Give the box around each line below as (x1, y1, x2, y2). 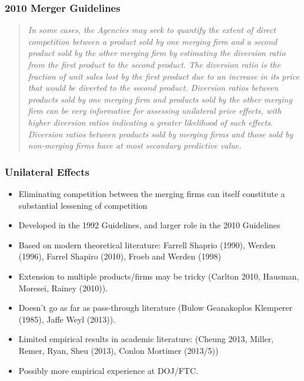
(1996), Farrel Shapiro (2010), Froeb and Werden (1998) (18, 250, 221, 262)
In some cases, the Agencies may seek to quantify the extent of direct (28, 24, 276, 36)
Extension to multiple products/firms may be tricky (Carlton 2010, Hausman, (18, 270, 299, 282)
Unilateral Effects (5, 164, 89, 179)
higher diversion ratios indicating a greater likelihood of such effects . (28, 116, 273, 128)
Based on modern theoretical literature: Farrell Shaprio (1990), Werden (18, 238, 276, 251)
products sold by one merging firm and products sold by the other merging (28, 93, 292, 105)
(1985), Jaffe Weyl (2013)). (18, 313, 116, 325)
